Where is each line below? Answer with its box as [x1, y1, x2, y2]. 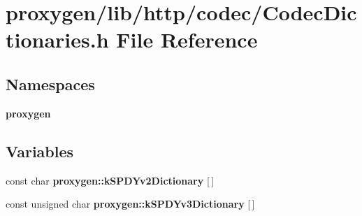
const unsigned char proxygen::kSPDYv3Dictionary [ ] [6, 196, 255, 211]
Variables [6, 140, 74, 161]
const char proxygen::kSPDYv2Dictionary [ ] [6, 173, 215, 187]
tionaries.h [6, 25, 109, 54]
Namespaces [6, 73, 95, 94]
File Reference [116, 25, 258, 54]
